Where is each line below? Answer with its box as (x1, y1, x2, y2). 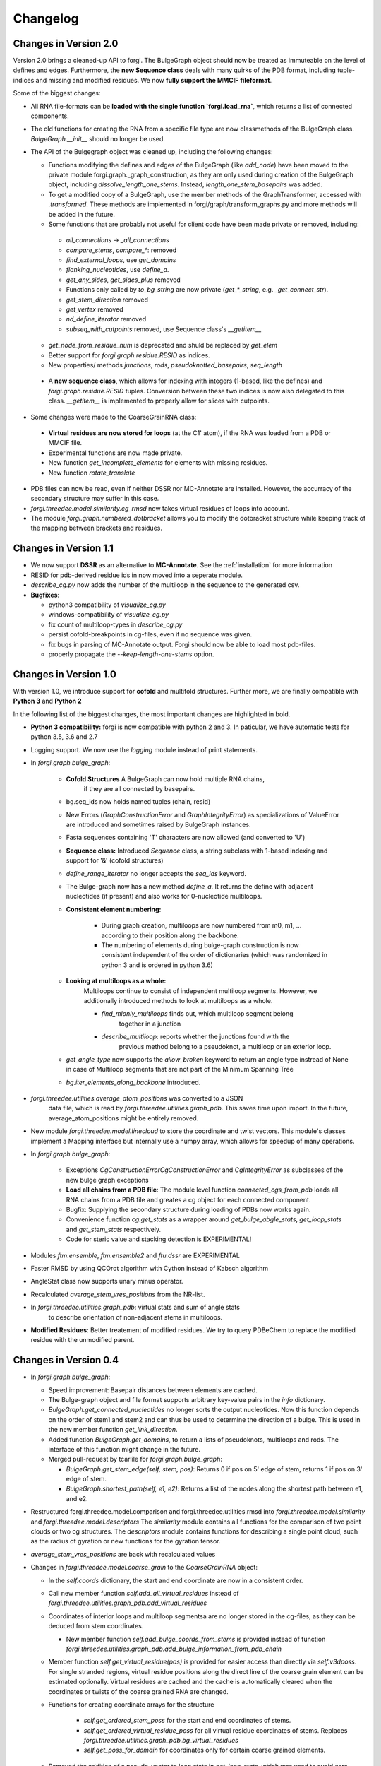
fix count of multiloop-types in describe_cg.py (48, 620, 183, 629)
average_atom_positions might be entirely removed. (48, 1113, 199, 1122)
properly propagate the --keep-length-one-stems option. (48, 650, 214, 658)
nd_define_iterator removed (66, 315, 147, 324)
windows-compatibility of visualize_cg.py (48, 610, 169, 619)
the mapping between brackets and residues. (30, 523, 162, 533)
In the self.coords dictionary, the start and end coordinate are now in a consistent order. (48, 1576, 303, 1584)
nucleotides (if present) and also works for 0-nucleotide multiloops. (66, 892, 262, 901)
